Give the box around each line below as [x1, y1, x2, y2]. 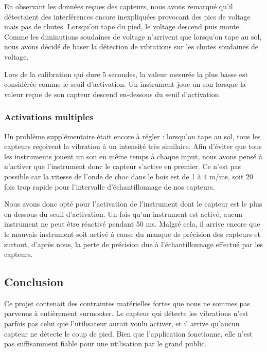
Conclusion [4, 274, 64, 290]
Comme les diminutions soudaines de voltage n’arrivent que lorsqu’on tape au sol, [4, 31, 262, 42]
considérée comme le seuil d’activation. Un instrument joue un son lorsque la [4, 79, 246, 89]
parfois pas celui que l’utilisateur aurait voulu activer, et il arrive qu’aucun [4, 318, 240, 329]
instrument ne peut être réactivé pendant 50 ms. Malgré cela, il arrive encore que [4, 218, 260, 229]
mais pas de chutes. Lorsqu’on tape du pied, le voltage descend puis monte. [4, 21, 241, 32]
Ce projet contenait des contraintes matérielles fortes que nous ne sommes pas [4, 298, 250, 308]
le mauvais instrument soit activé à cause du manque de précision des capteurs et [4, 228, 260, 239]
